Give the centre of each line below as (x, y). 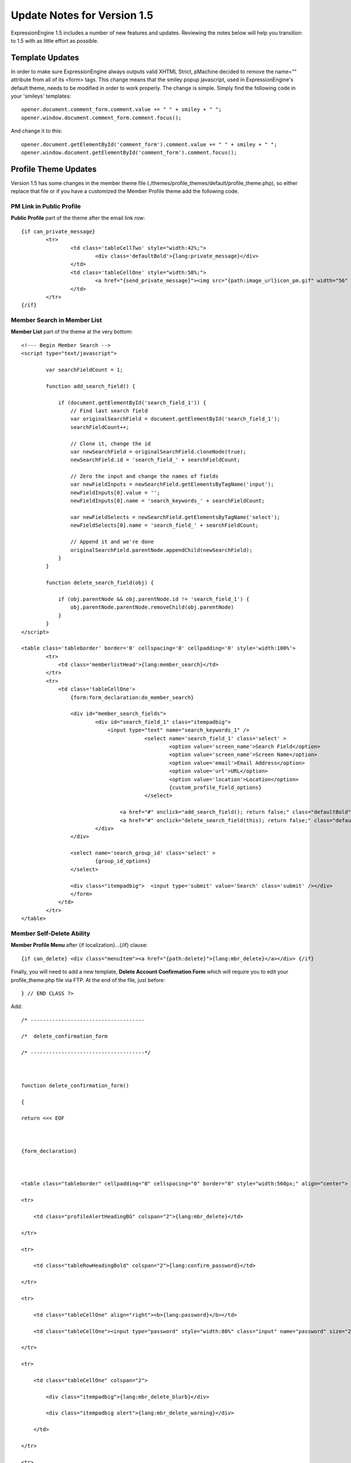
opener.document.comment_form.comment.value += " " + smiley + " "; (121, 109)
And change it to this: (37, 131)
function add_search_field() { (91, 386)
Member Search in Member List (56, 320)
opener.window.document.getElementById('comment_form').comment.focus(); (129, 152)
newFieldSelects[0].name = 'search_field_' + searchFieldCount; (165, 526)
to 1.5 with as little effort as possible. (55, 40)
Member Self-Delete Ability (51, 933)
